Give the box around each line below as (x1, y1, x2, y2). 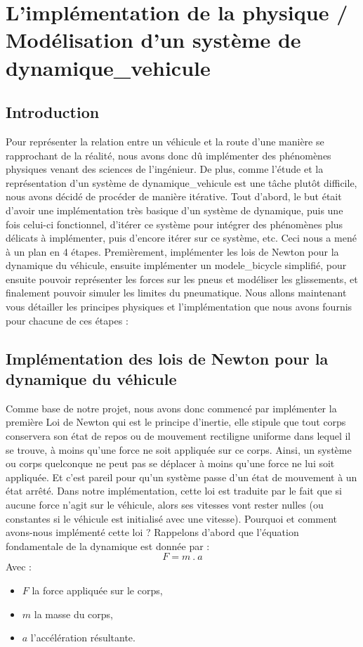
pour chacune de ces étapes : (6, 313, 128, 327)
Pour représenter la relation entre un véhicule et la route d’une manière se (6, 133, 324, 148)
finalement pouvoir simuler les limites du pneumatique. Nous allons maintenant (6, 285, 347, 300)
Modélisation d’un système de (6, 25, 301, 54)
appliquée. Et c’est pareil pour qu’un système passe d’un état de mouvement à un (6, 469, 357, 484)
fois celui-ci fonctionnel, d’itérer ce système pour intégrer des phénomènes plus (6, 216, 343, 231)
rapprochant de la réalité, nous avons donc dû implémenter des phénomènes (6, 148, 331, 162)
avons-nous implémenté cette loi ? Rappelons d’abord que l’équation (6, 525, 299, 540)
